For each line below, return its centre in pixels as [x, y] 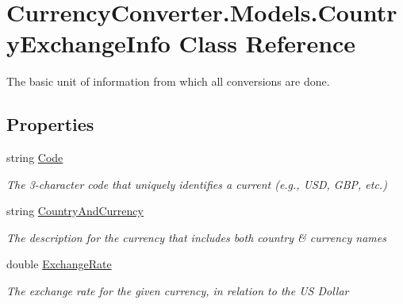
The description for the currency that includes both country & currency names [196, 237]
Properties [50, 124]
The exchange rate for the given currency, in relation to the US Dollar [178, 291]
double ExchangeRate [59, 264]
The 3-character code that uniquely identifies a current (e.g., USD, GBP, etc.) [197, 184]
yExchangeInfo [88, 43]
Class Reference [267, 43]
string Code [35, 158]
